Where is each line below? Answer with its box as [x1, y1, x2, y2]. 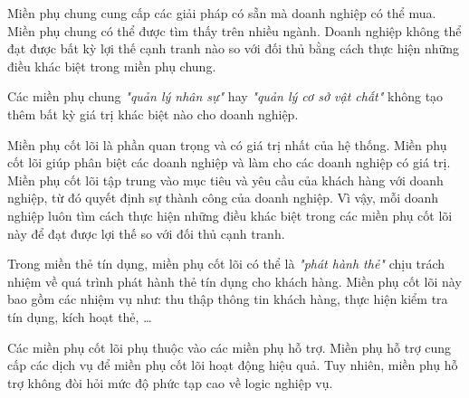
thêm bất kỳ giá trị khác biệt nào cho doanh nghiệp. [7, 104, 299, 123]
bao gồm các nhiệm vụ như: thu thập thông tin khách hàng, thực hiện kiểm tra [7, 289, 448, 308]
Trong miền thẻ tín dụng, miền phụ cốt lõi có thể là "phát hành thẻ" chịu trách [7, 254, 445, 273]
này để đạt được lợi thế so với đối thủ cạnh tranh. [7, 223, 285, 242]
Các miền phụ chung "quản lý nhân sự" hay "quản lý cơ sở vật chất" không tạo [7, 87, 444, 106]
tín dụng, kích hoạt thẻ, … [7, 307, 152, 326]
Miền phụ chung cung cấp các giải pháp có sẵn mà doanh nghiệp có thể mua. [7, 4, 436, 22]
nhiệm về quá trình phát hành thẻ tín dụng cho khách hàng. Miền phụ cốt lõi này [7, 271, 462, 290]
